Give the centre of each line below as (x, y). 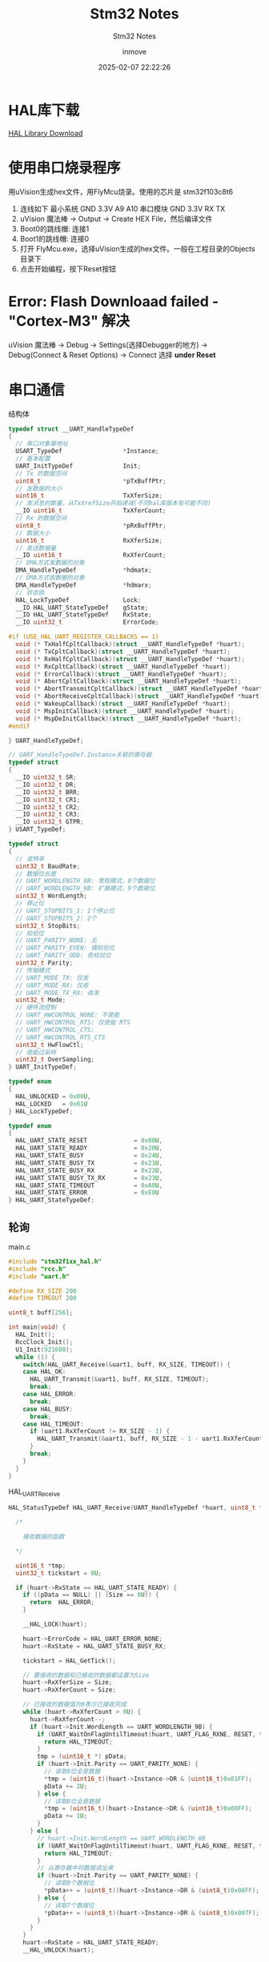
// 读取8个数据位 (69, 1883)
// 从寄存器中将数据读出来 (75, 1868)
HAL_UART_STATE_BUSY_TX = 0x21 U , (89, 1163)
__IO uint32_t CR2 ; (48, 807)
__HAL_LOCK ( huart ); (55, 1625)
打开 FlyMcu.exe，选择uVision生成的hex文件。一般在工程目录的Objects (137, 248)
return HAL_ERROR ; (62, 1603)
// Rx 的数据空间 (41, 518)
